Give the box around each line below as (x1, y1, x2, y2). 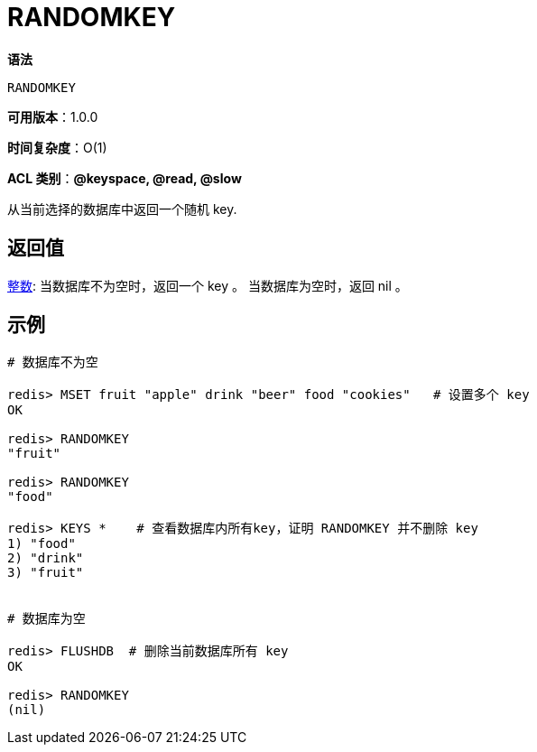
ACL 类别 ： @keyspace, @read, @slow (7, 170, 242, 186)
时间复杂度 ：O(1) (7, 139, 107, 155)
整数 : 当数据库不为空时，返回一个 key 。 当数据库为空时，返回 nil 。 (7, 277, 408, 293)
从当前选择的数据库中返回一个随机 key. (7, 200, 237, 217)
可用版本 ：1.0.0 (7, 108, 98, 125)
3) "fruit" (7, 565, 84, 580)
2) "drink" (7, 551, 84, 566)
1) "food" (7, 536, 76, 552)
